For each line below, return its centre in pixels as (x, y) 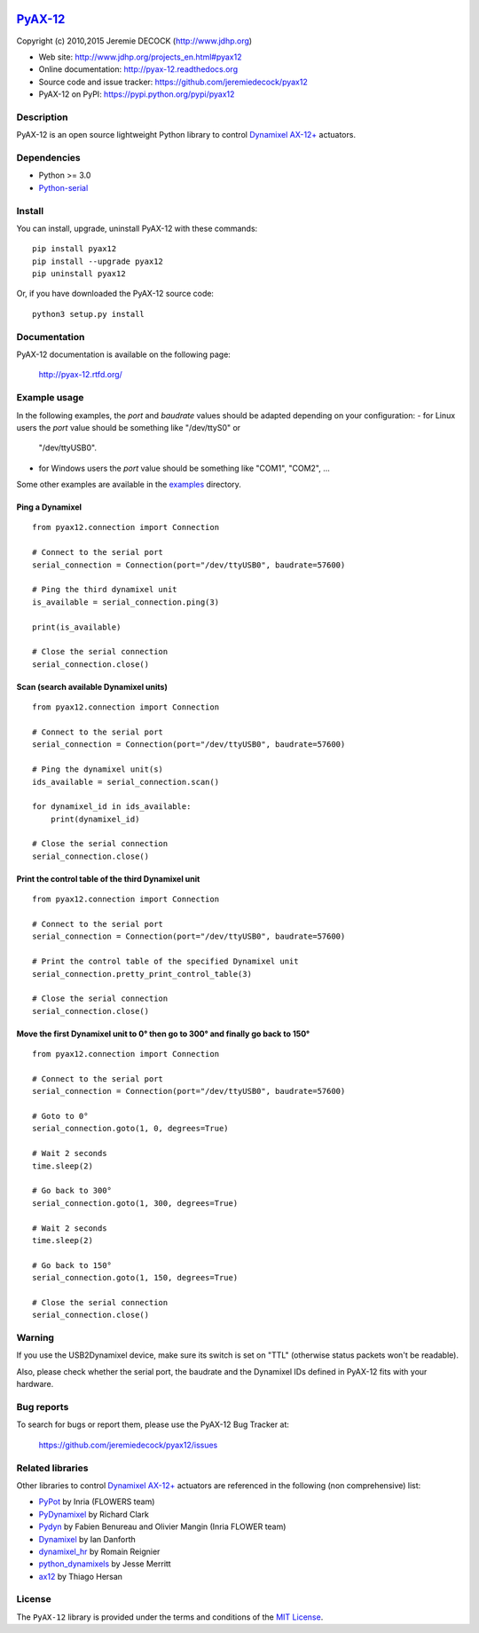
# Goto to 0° (60, 1116)
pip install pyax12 (75, 249)
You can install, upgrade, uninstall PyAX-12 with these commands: (137, 228)
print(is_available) (77, 627)
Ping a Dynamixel (49, 507)
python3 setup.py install (89, 314)
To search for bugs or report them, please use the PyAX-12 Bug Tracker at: (153, 1424)
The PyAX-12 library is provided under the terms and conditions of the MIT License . (170, 1617)
